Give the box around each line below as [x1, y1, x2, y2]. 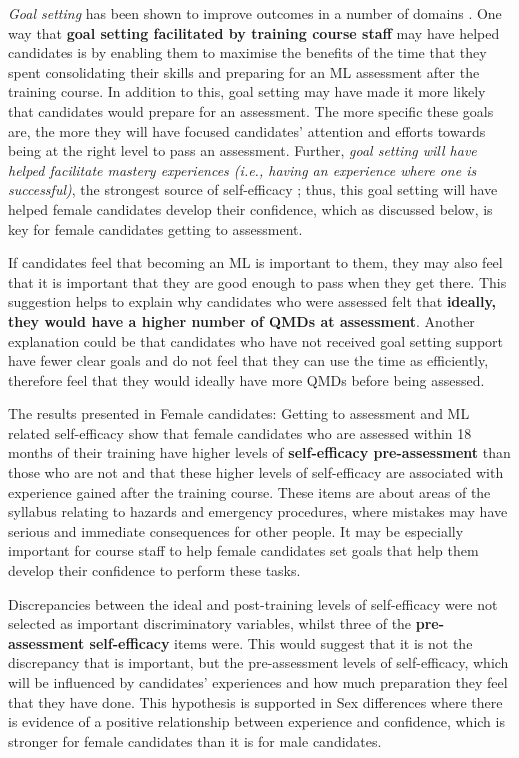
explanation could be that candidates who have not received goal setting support [8, 330, 503, 351]
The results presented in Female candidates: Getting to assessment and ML [8, 403, 470, 424]
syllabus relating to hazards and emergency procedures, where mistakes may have [8, 501, 508, 522]
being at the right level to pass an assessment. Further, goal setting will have [8, 140, 477, 161]
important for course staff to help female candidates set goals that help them [8, 540, 479, 561]
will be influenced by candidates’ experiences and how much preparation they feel [8, 672, 508, 692]
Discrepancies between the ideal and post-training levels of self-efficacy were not [8, 593, 498, 614]
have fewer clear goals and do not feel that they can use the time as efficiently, [8, 350, 489, 371]
